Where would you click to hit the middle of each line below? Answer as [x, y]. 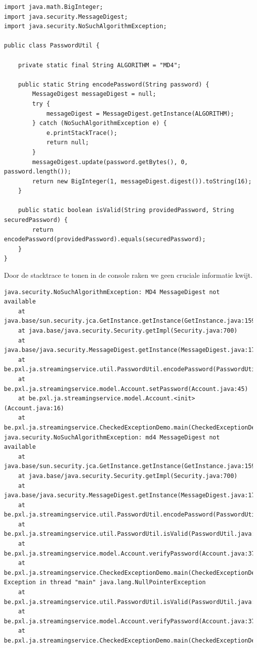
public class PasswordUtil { [52, 46]
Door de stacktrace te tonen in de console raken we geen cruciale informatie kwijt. [128, 275]
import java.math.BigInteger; [54, 7]
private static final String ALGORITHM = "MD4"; [99, 65]
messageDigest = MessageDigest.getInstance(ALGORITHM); [140, 113]
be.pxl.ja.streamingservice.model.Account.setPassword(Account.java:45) [126, 389]
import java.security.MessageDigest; [66, 17]
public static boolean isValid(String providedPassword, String [126, 210]
